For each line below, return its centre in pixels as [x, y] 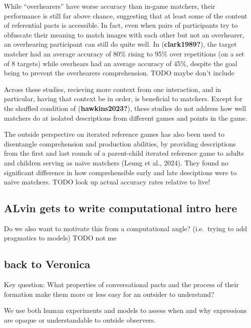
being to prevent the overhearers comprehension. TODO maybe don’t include [119, 73]
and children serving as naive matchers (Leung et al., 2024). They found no [116, 162]
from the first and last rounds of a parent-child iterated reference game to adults [124, 153]
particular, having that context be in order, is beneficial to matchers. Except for [123, 99]
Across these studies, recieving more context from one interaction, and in [113, 89]
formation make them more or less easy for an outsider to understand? [109, 294]
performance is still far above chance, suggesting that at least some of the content [126, 15]
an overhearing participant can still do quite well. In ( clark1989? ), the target [120, 44]
